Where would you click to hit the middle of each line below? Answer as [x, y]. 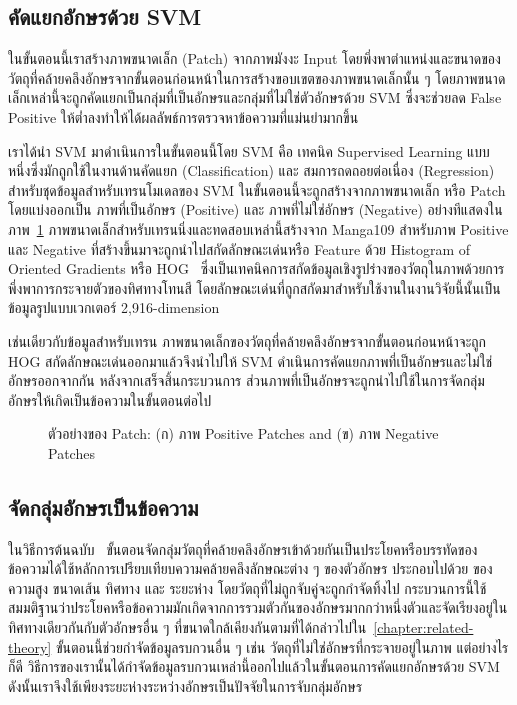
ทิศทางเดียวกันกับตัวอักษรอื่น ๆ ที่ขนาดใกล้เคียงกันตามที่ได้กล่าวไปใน [187, 627]
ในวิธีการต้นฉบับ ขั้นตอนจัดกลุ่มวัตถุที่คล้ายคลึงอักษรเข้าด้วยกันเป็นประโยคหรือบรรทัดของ [243, 548]
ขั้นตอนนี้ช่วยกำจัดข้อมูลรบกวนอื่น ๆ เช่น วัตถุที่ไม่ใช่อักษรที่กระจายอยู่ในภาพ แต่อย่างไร [282, 646]
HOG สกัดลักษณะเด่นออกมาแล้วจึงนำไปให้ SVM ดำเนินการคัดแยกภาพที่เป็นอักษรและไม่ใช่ [250, 360]
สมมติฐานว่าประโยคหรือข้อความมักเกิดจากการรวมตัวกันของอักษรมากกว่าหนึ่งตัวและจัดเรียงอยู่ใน [258, 607]
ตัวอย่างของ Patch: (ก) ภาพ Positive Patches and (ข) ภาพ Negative [243, 433]
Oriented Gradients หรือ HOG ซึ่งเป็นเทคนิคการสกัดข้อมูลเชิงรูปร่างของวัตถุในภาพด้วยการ [256, 268]
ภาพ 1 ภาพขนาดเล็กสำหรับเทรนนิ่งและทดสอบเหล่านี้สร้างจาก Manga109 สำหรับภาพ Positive [258, 228]
